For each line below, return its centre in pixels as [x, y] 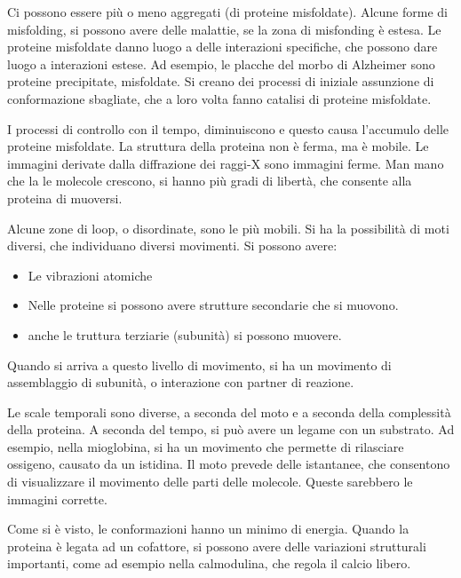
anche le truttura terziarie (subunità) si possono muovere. [185, 334]
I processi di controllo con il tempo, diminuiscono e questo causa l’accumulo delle [228, 128]
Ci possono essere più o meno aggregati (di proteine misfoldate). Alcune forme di [227, 12]
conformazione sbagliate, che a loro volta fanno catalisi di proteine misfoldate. [219, 98]
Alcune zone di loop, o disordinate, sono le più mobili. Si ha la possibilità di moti [228, 228]
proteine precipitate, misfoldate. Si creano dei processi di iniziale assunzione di [221, 81]
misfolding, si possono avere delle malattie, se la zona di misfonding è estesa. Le [224, 29]
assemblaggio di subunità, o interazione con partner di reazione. [181, 382]
